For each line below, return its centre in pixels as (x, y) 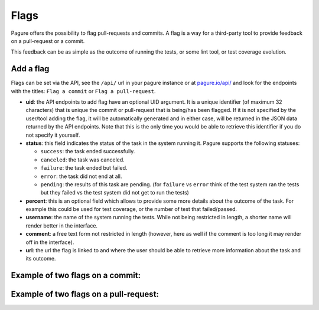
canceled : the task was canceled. (83, 160)
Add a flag (30, 69)
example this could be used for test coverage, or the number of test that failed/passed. (131, 209)
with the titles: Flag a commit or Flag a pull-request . (83, 91)
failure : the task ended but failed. (84, 168)
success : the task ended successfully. (88, 151)
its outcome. (41, 259)
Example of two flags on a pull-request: (85, 294)
